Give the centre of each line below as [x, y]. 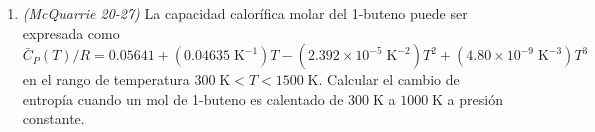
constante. [53, 118]
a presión [475, 98]
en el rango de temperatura [106, 79]
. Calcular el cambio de [389, 79]
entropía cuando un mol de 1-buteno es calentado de [183, 98]
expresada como [71, 32]
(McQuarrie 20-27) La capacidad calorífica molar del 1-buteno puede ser [245, 13]
